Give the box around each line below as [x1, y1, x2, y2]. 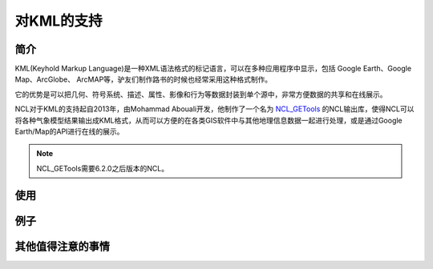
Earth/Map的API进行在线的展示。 [14, 126, 124, 136]
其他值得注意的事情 [14, 239, 110, 253]
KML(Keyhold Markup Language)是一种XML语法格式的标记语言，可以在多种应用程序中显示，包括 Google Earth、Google [14, 64, 412, 74]
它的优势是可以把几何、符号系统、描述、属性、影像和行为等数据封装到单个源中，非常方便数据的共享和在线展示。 [14, 89, 387, 99]
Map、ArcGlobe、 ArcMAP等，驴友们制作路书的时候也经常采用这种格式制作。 [14, 74, 273, 84]
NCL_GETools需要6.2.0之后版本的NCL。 [36, 163, 168, 173]
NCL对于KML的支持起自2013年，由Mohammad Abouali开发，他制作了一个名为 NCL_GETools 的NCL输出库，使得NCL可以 [14, 104, 415, 114]
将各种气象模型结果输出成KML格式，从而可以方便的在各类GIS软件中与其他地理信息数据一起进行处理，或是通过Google [14, 115, 403, 125]
